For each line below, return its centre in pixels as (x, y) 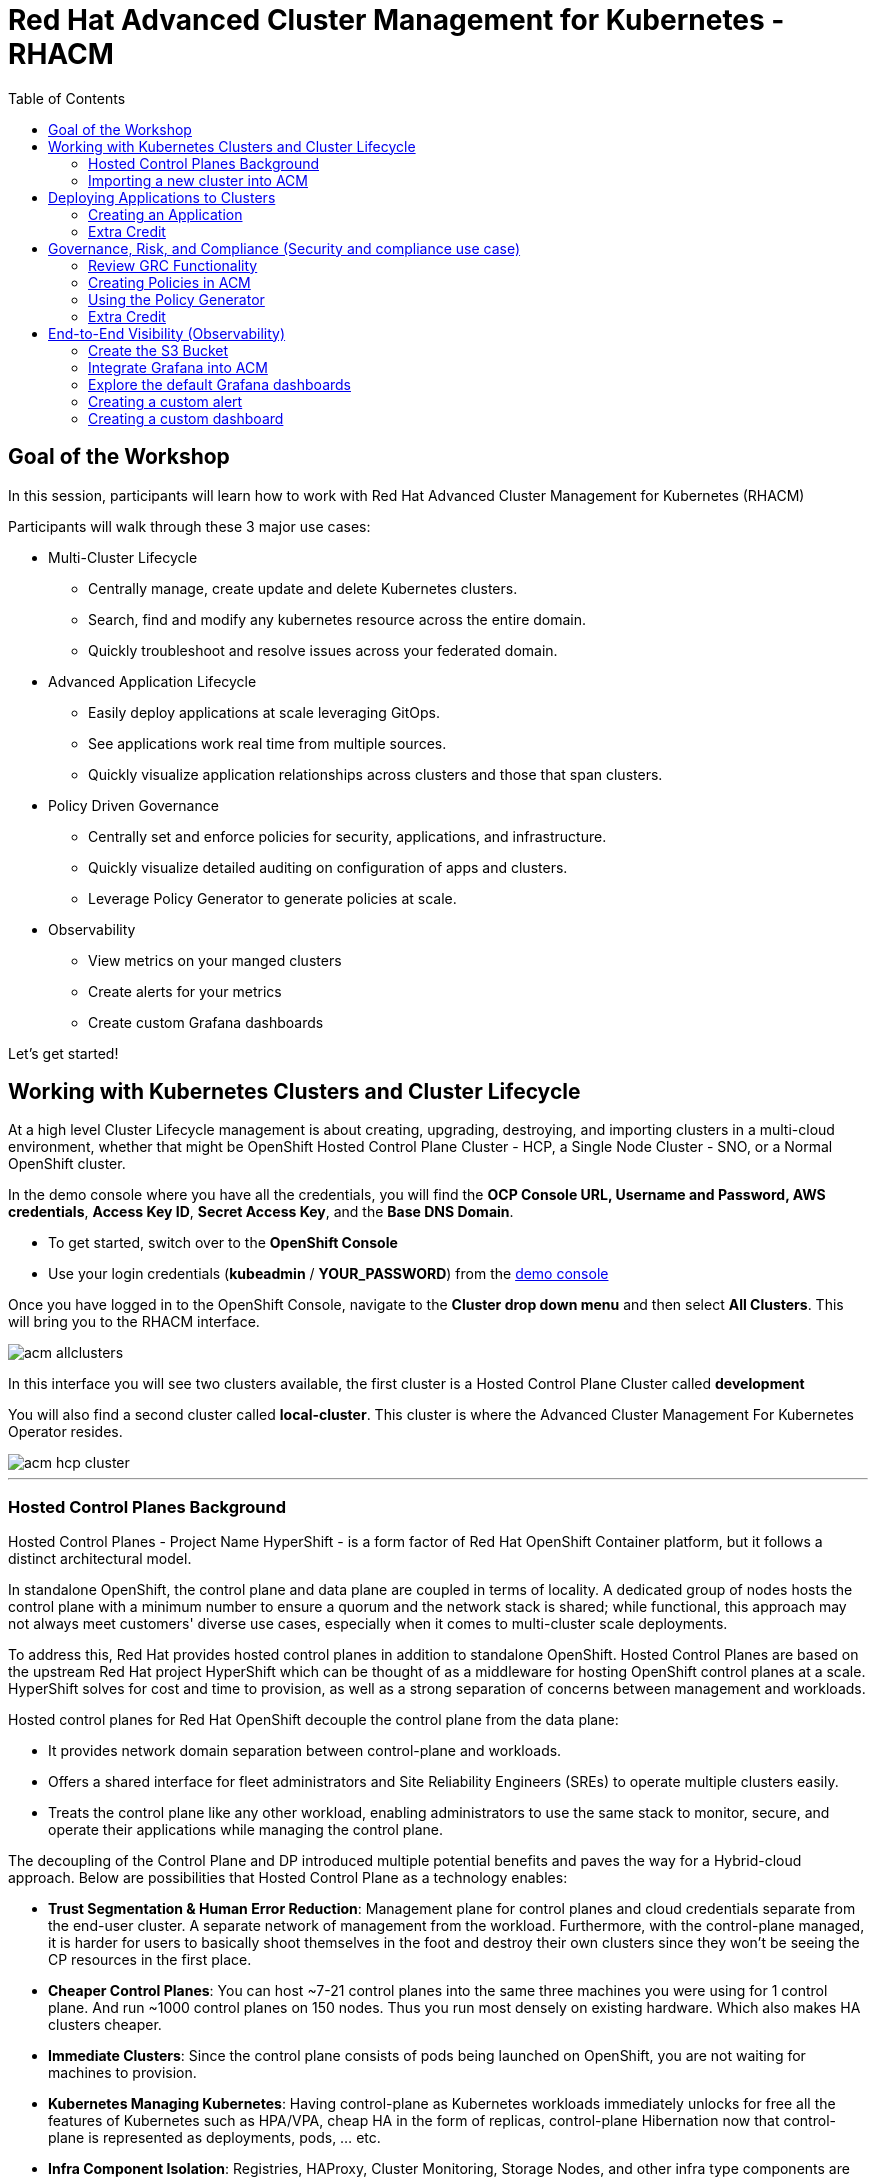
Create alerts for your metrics (185, 991)
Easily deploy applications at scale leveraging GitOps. (264, 712)
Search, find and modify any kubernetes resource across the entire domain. (337, 619)
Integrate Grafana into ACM (178, 367)
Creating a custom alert (165, 401)
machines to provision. (122, 2073)
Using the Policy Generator (176, 299)
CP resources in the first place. (150, 1960)
